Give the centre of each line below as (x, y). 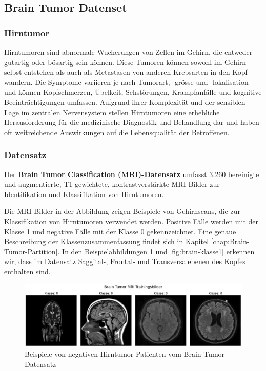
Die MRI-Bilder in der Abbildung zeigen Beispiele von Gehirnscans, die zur (122, 211)
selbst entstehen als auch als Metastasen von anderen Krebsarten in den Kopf (126, 72)
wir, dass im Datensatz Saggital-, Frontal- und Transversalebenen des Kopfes (125, 261)
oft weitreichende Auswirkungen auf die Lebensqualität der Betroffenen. (117, 132)
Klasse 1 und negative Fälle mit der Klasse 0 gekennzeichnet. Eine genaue (120, 231)
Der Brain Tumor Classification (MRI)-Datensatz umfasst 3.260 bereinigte (132, 174)
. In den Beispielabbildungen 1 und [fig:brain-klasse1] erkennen (156, 251)
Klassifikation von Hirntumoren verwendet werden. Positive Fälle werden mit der (131, 221)
